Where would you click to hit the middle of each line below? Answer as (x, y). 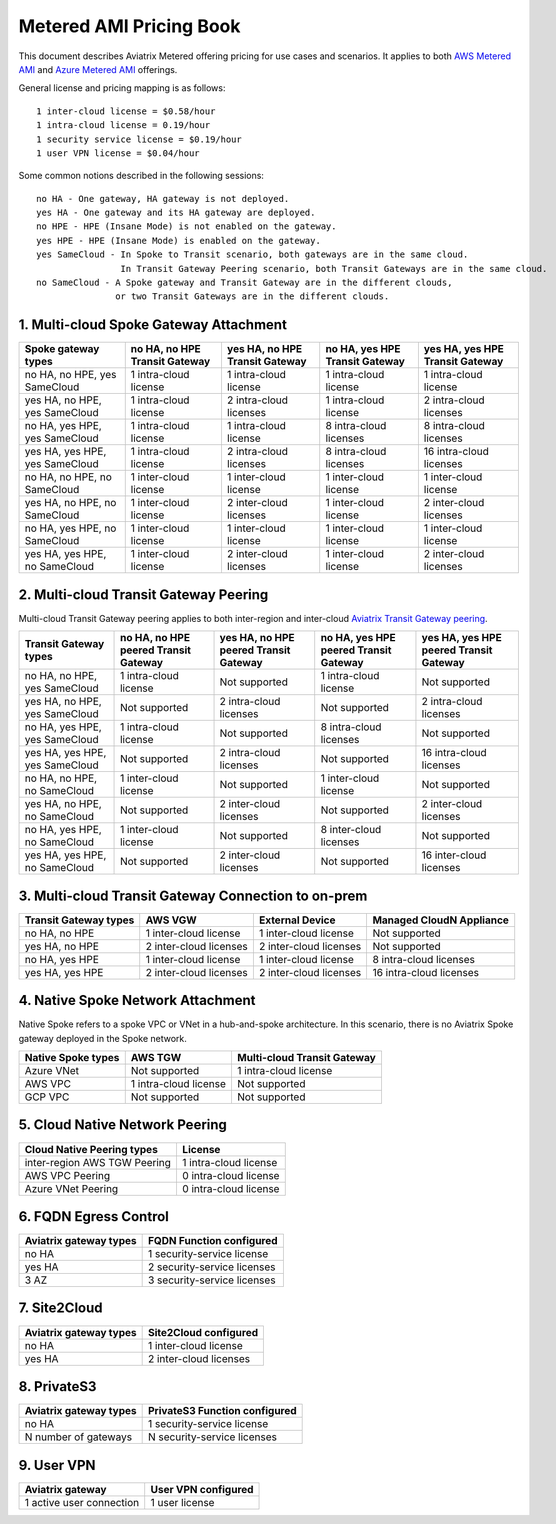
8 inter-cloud (351, 830)
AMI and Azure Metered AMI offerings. (98, 69)
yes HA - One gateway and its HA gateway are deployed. (176, 213)
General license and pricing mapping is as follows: (122, 88)
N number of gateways (78, 1437)
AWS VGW (171, 920)
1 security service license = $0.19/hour (139, 139)
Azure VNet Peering (71, 1188)
